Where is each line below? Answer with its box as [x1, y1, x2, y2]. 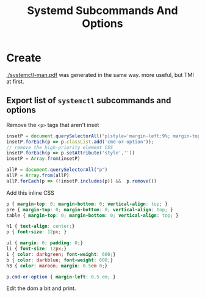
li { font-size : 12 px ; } [6, 245, 67, 252]
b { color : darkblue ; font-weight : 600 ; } [6, 257, 113, 263]
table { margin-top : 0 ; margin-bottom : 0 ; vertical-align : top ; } [6, 212, 179, 219]
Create [6, 51, 41, 65]
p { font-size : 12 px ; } [6, 229, 67, 235]
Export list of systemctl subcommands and [6, 95, 171, 106]
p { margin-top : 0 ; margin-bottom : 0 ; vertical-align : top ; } [6, 201, 168, 207]
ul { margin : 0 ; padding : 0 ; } [6, 240, 84, 246]
